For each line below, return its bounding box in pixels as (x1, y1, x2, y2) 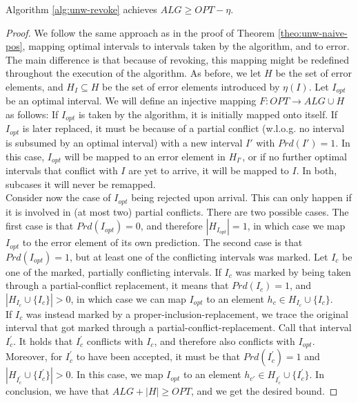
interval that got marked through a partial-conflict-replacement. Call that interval (6, 320, 352, 335)
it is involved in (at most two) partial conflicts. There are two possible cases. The (6, 204, 349, 218)
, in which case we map (247, 218, 346, 233)
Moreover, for (6, 349, 63, 364)
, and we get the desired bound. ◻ (190, 384, 338, 398)
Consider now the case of (6, 190, 111, 205)
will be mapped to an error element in (64, 149, 226, 163)
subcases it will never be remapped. (6, 176, 156, 191)
